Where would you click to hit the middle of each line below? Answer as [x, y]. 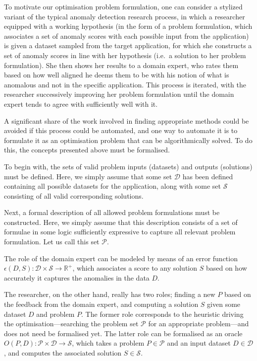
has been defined [208, 176]
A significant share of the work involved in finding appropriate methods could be [127, 120]
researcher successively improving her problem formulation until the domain [119, 94]
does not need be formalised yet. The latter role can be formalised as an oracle [123, 333]
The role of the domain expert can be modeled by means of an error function [121, 258]
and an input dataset [199, 343]
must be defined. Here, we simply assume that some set [88, 176]
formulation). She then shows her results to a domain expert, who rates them [121, 65]
